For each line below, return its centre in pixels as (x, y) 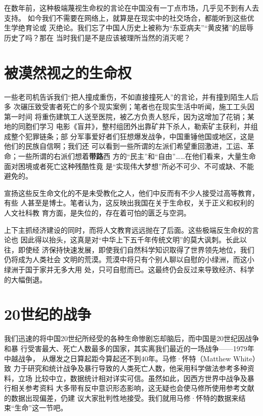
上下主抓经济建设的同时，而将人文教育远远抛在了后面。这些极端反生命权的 (128, 230)
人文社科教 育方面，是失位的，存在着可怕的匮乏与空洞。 (97, 213)
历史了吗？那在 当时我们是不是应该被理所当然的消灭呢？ (97, 37)
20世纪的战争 (48, 314)
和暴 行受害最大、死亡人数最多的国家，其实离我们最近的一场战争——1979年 (129, 348)
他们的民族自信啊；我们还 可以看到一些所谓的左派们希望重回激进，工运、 (126, 146)
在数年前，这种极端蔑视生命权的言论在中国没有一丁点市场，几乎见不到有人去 (131, 8)
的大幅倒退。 (25, 279)
